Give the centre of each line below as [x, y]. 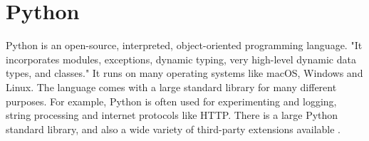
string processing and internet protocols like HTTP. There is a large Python [172, 115]
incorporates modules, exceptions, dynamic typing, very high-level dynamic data [181, 59]
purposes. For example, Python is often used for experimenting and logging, [171, 101]
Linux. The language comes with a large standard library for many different [171, 87]
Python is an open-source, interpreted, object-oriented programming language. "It [184, 45]
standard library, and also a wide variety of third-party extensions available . [173, 129]
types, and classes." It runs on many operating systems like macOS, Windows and [184, 73]
